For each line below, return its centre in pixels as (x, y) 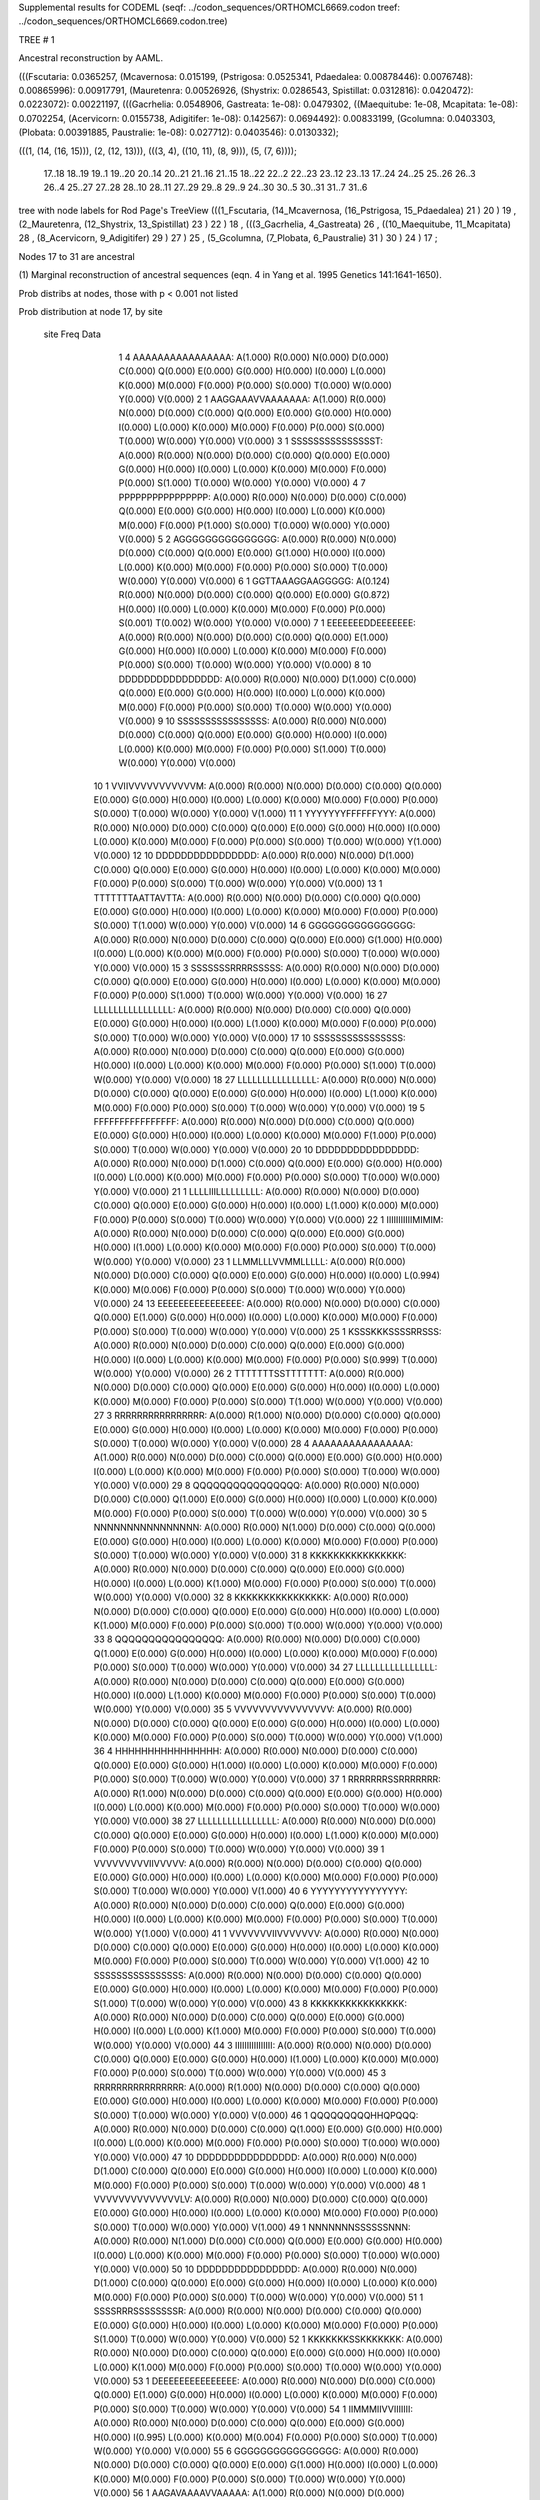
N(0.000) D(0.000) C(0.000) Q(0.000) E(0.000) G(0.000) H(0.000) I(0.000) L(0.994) (266, 1276)
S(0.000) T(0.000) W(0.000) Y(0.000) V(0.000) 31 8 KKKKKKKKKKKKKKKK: (250, 1556)
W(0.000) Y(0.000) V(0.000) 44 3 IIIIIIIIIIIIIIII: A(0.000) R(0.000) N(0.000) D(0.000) (262, 2045)
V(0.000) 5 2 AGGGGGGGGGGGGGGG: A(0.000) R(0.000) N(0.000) (257, 539)
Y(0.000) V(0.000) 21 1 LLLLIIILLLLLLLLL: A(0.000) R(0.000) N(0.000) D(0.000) (256, 1191)
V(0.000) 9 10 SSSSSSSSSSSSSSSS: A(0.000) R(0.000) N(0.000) (252, 721)
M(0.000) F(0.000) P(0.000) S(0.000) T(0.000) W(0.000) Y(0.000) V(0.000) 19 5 (259, 1107)
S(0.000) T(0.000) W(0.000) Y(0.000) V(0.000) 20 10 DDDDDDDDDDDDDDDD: (256, 1149)
